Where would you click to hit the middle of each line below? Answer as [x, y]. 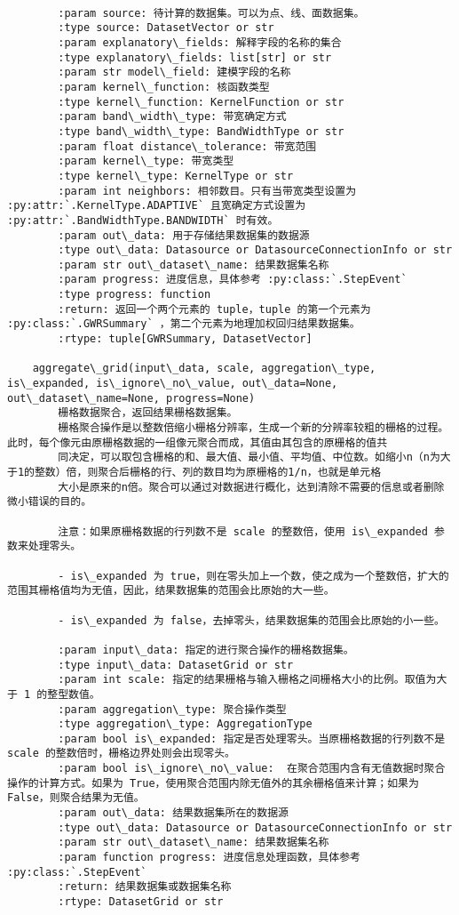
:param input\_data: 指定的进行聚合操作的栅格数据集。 [206, 650]
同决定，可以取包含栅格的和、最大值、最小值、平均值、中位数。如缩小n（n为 [249, 457]
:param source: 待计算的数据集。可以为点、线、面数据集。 [211, 13]
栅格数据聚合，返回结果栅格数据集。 [148, 413]
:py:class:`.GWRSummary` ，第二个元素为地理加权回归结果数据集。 [184, 324]
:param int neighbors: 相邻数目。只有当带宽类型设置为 [207, 191]
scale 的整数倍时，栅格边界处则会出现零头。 [121, 754]
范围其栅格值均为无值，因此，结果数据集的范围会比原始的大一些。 [171, 591]
